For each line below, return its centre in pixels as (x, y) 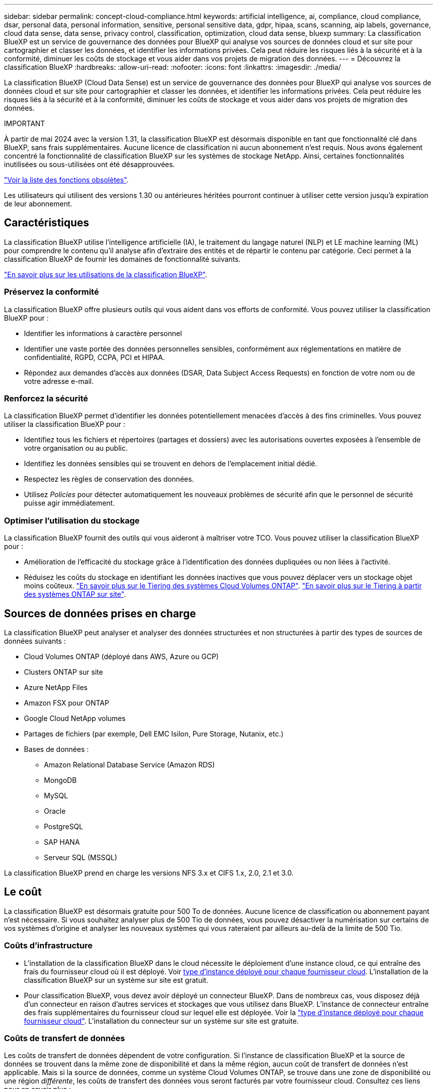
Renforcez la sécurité (46, 398)
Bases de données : (56, 749)
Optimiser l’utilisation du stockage (72, 520)
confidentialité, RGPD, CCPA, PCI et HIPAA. (95, 357)
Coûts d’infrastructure (48, 946)
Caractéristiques (47, 223)
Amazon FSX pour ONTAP (67, 703)
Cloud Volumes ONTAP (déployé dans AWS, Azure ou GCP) (121, 656)
